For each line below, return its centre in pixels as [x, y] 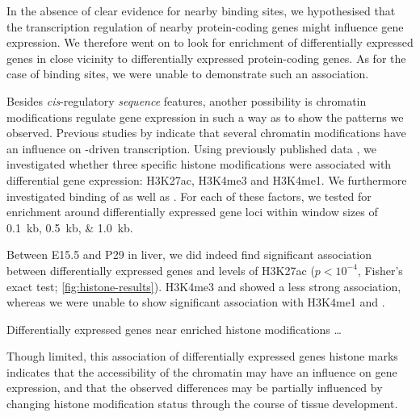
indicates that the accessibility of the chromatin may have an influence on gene [202, 371]
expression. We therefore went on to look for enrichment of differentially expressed [210, 42]
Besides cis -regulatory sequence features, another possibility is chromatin [187, 100]
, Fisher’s [380, 270]
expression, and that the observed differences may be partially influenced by [195, 388]
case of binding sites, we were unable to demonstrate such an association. [188, 74]
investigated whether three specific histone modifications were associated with [199, 164]
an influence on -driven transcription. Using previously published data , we [191, 148]
